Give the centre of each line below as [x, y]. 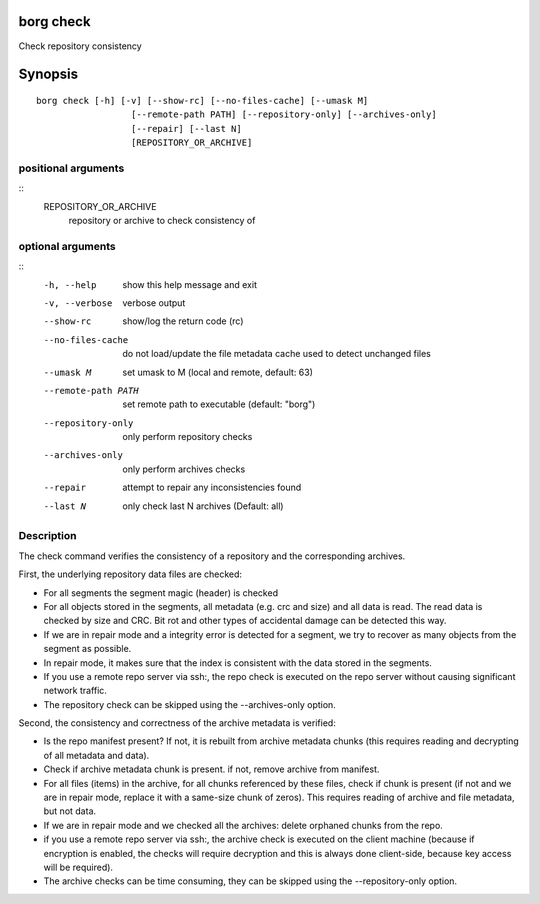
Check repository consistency [80, 46]
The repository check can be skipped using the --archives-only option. [190, 704]
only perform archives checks [184, 469]
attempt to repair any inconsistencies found [212, 487]
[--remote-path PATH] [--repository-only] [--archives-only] [283, 114]
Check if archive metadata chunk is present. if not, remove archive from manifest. [211, 769]
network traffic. [75, 691]
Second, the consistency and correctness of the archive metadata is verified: [177, 723]
